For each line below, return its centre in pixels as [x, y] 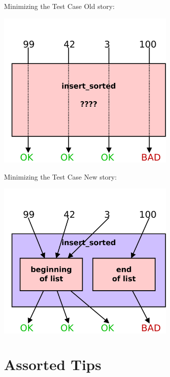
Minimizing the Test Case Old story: [59, 6]
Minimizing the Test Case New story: [61, 176]
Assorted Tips [53, 364]
